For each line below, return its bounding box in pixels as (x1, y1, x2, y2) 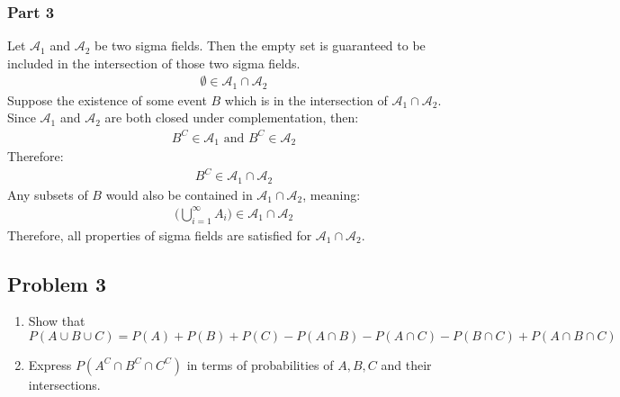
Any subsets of (7, 185, 88, 203)
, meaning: (302, 185, 361, 203)
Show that (28, 311, 85, 330)
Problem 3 (7, 269, 106, 297)
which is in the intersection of (224, 90, 388, 109)
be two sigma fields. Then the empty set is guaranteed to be (94, 36, 426, 55)
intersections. (28, 374, 101, 393)
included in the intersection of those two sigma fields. (7, 53, 301, 72)
